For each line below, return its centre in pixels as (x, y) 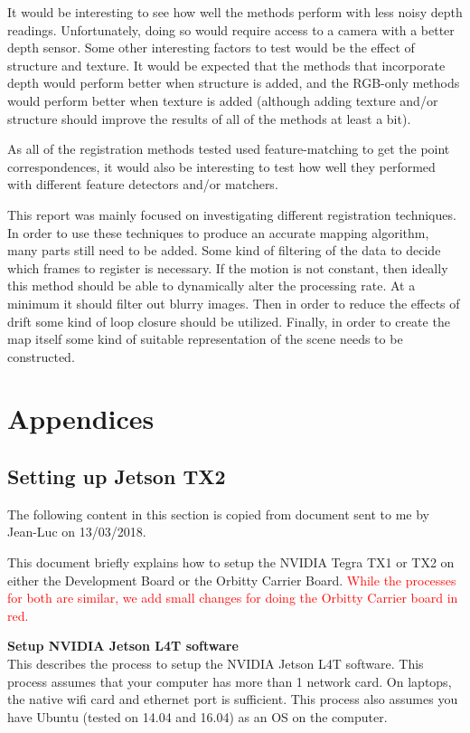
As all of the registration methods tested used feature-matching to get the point (229, 149)
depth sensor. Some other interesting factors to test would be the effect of (211, 48)
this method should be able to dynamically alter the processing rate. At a (211, 286)
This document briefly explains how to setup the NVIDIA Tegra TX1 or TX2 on (231, 562)
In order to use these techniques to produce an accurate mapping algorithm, (218, 232)
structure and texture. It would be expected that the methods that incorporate (226, 65)
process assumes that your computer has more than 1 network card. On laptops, (230, 681)
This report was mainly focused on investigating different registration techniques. (232, 214)
